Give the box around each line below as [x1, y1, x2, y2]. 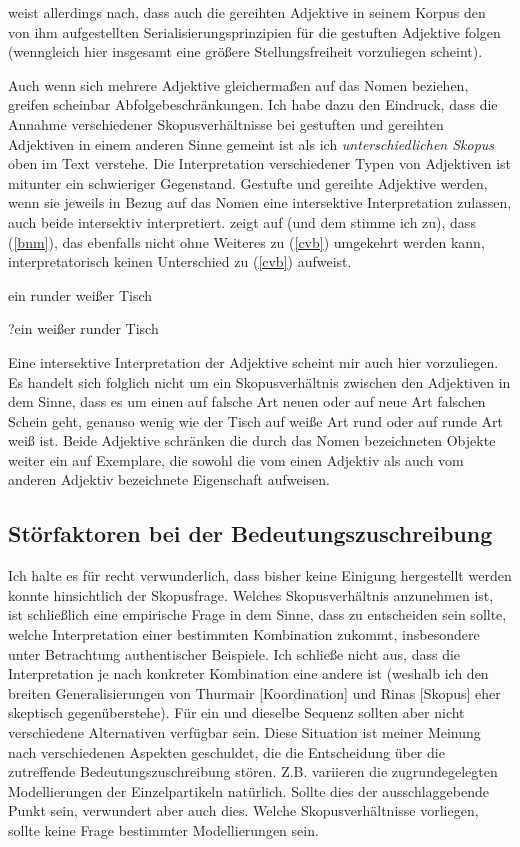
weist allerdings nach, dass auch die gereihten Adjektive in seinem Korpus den [8, 2, 486, 22]
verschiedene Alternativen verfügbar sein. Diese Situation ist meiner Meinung [8, 722, 481, 743]
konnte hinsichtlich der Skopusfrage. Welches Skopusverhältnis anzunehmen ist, [8, 584, 494, 605]
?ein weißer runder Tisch [8, 318, 159, 339]
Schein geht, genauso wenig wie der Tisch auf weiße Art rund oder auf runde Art [8, 410, 504, 431]
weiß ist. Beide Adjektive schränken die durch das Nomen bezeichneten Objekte [8, 430, 496, 451]
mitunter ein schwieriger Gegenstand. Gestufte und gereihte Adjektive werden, [8, 172, 488, 193]
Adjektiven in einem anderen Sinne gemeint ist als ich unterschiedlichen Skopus [8, 133, 495, 154]
